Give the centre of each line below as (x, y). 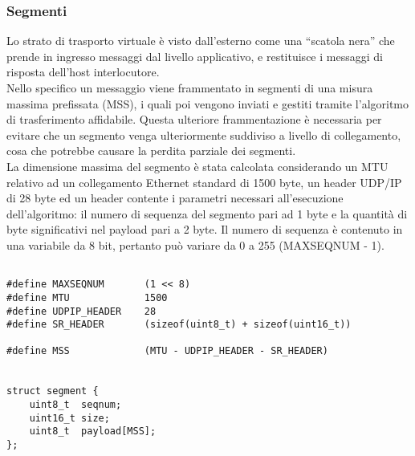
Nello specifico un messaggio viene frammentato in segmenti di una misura (190, 88)
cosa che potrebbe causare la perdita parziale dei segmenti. (151, 151)
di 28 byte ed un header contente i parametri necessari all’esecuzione (175, 198)
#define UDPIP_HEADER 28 (81, 311)
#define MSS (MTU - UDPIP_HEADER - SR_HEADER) (167, 351)
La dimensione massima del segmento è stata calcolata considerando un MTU (197, 166)
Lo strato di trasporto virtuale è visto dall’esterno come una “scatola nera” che (201, 41)
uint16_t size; (69, 418)
